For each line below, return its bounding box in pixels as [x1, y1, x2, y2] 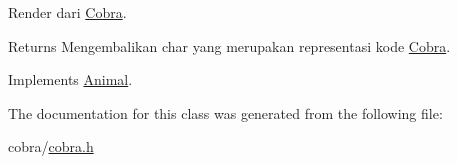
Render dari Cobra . [8, 2, 127, 22]
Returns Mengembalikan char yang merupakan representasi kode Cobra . [8, 35, 451, 56]
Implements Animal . [8, 69, 133, 90]
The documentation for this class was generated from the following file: [8, 102, 443, 123]
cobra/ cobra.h [8, 136, 94, 157]
